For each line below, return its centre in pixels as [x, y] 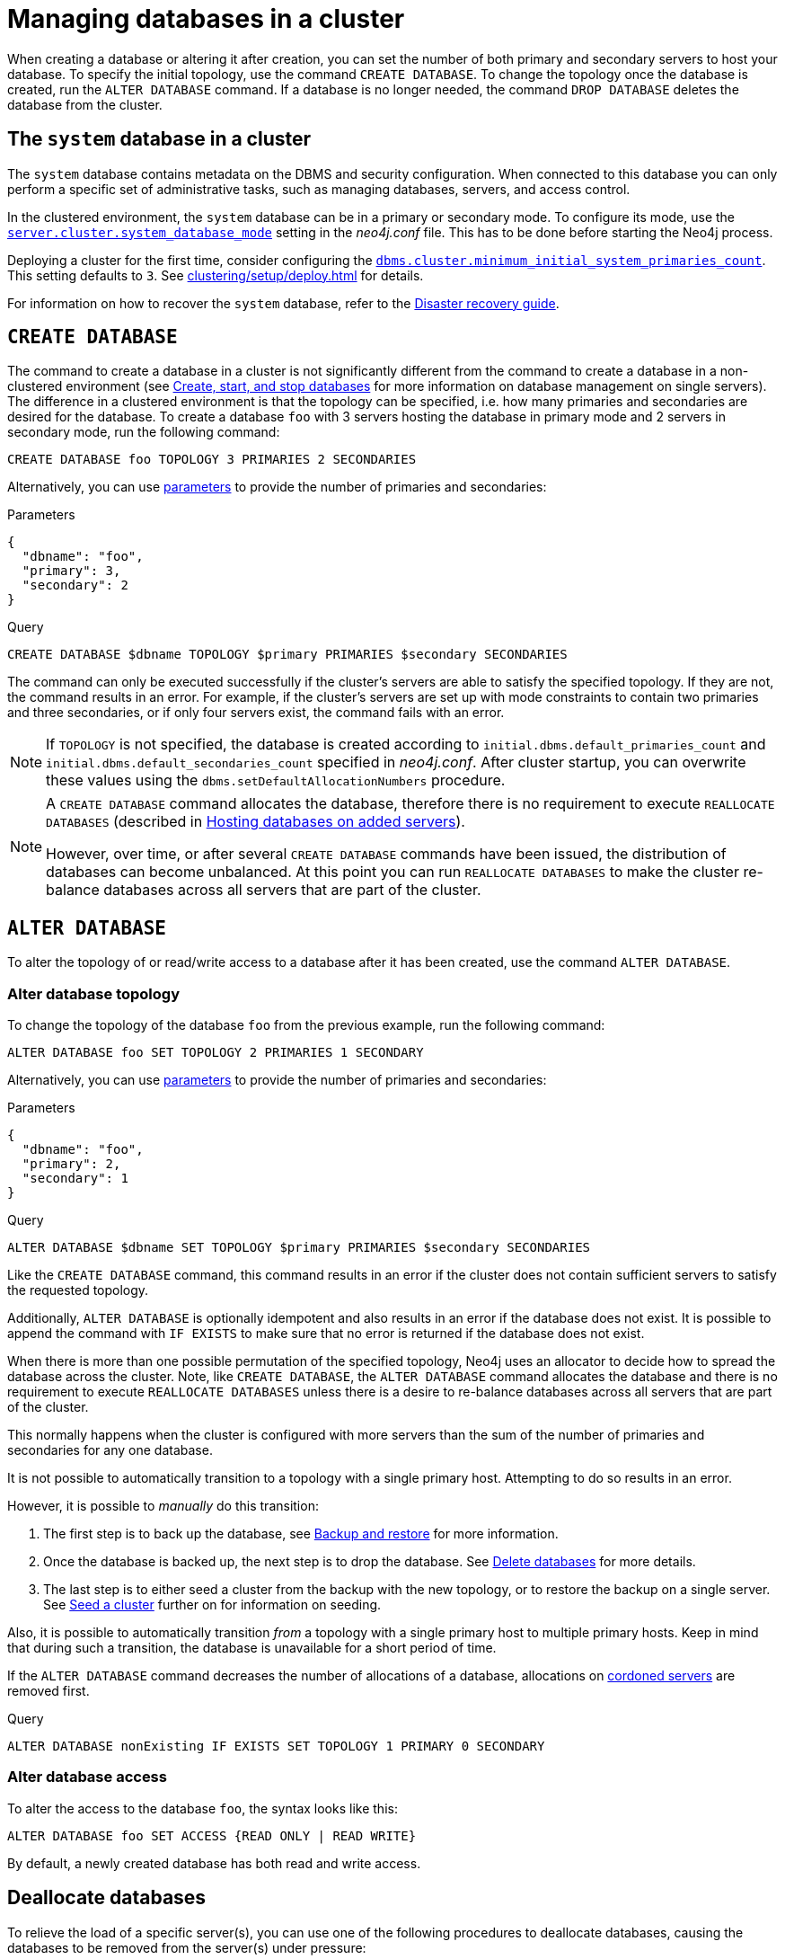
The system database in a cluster [159, 139]
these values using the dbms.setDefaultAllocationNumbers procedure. [276, 780]
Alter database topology [93, 993]
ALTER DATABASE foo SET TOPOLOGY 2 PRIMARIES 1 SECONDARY [216, 1053]
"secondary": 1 [75, 1179]
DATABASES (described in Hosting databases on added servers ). [256, 822]
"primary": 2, [71, 1164]
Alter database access [87, 1777]
